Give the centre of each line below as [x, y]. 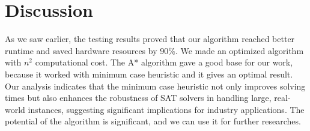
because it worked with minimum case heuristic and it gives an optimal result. [149, 74]
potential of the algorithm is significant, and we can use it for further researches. [153, 121]
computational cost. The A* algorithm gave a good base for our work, [164, 62]
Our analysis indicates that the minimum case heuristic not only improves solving [155, 86]
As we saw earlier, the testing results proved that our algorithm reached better [150, 39]
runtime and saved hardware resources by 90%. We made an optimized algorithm [154, 50]
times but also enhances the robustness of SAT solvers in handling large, [138, 98]
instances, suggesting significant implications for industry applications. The [166, 109]
